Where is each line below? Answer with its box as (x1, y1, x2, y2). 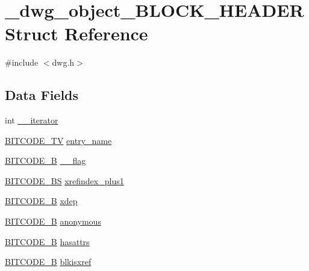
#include (5, 56, 39, 69)
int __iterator (5, 114, 58, 126)
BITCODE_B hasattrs (5, 235, 90, 248)
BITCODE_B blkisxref (5, 255, 92, 268)
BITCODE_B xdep (5, 195, 78, 207)
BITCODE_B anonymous (5, 215, 101, 228)
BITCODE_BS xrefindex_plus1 (5, 174, 124, 187)
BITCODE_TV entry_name (5, 134, 112, 146)
